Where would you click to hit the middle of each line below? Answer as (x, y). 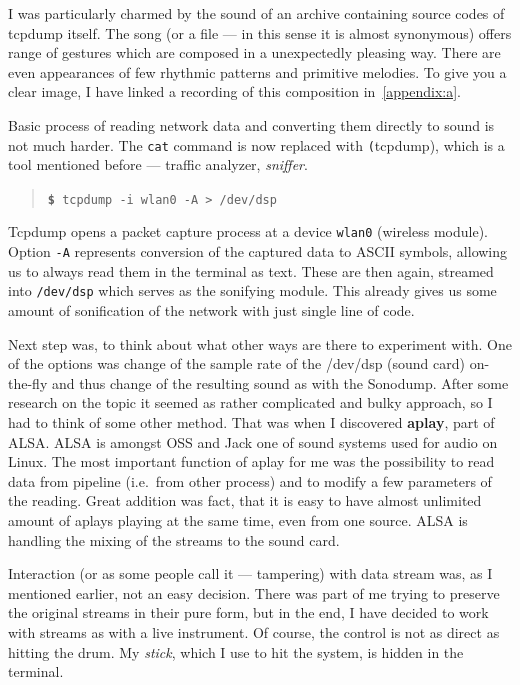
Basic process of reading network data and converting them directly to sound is (251, 124)
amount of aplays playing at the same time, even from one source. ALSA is (238, 519)
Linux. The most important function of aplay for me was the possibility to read (251, 461)
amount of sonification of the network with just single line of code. (211, 310)
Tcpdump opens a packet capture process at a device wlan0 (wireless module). (248, 231)
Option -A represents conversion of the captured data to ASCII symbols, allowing (258, 251)
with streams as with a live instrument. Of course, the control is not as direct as (254, 631)
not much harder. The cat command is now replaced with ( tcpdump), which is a (256, 144)
